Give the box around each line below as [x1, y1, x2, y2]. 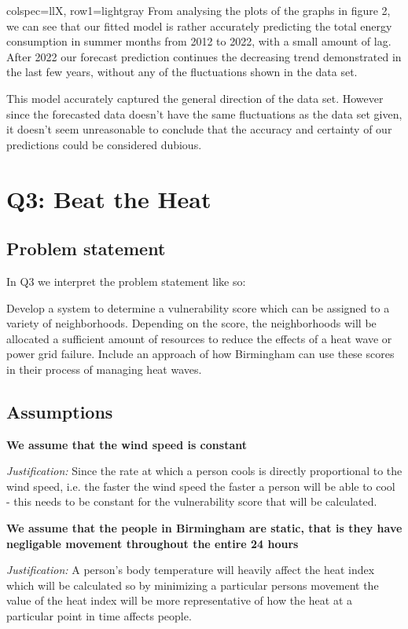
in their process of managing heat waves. [6, 360, 202, 377]
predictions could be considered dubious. [6, 136, 202, 152]
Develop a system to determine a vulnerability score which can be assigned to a [6, 299, 390, 316]
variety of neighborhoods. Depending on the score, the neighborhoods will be [6, 315, 377, 331]
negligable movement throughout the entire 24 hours [6, 535, 299, 551]
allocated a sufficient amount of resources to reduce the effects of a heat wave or [6, 330, 392, 346]
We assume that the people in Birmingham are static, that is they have [6, 520, 402, 536]
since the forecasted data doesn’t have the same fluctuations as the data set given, [6, 105, 402, 122]
